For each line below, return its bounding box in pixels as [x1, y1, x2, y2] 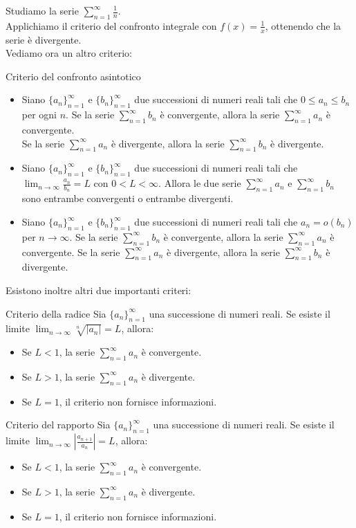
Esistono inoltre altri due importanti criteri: [6, 283, 191, 297]
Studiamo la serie [6, 3, 79, 17]
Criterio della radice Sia [6, 306, 106, 320]
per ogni [21, 107, 57, 122]
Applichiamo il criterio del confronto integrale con [6, 18, 217, 33]
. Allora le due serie [158, 176, 241, 190]
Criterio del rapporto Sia [6, 417, 111, 432]
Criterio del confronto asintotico [6, 69, 141, 83]
